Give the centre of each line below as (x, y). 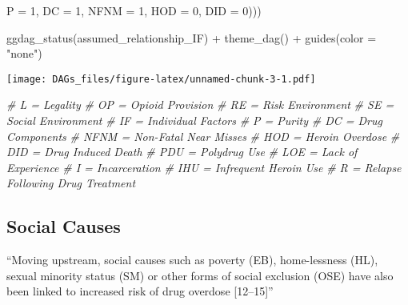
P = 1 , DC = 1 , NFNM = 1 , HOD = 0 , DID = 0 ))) (134, 10)
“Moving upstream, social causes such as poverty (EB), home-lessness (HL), (192, 260)
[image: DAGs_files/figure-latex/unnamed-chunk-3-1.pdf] (161, 79)
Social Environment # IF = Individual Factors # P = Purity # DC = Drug (194, 120)
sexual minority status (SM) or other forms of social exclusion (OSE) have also (200, 275)
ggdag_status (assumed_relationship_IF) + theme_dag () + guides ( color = (192, 37)
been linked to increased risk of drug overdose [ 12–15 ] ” (140, 291)
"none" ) (24, 53)
